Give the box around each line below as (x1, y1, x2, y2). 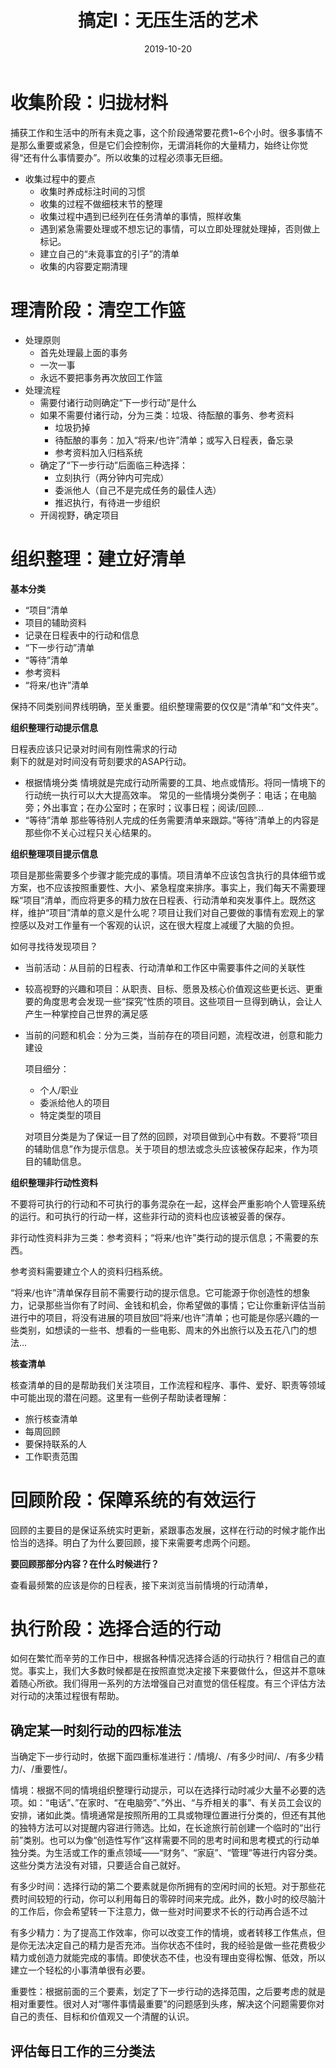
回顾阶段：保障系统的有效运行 (10, 1489, 257, 1511)
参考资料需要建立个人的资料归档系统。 (10, 1265, 168, 1277)
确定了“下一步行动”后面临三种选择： (39, 459, 188, 471)
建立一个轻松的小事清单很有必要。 (10, 1964, 151, 1976)
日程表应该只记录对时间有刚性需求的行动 (10, 742, 177, 755)
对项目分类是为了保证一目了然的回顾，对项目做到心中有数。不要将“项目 (24, 1130, 318, 1142)
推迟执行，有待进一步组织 (54, 496, 161, 508)
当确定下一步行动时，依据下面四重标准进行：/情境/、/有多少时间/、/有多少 (10, 1751, 316, 1763)
